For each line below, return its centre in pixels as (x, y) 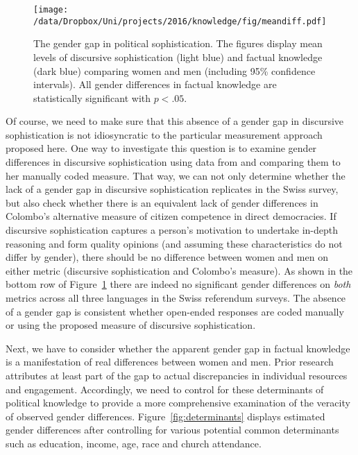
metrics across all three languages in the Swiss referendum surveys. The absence (176, 298)
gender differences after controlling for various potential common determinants (172, 430)
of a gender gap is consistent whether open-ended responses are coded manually (175, 311)
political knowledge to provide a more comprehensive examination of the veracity (178, 403)
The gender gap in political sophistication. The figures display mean (178, 43)
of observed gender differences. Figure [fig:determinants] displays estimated (165, 416)
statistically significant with (92, 97)
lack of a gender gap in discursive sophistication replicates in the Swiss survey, (172, 189)
